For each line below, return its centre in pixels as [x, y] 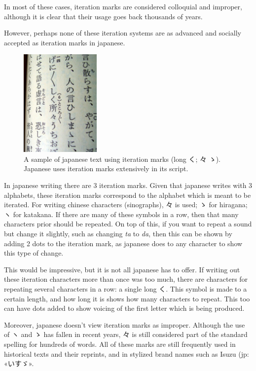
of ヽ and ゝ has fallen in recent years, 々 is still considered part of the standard [126, 334]
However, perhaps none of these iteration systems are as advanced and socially [123, 33]
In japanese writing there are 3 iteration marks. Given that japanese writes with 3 [128, 185]
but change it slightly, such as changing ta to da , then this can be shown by [118, 233]
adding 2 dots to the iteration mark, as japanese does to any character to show [123, 243]
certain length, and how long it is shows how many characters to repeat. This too [127, 298]
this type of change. [34, 253]
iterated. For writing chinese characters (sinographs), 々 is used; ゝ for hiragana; [126, 204]
